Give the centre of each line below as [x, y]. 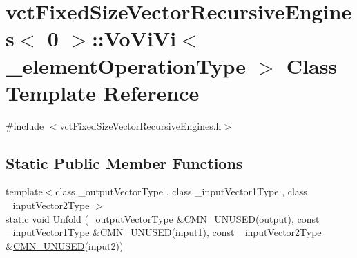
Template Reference [103, 92]
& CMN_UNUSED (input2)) [65, 245]
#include [25, 125]
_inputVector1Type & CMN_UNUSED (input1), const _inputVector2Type [164, 232]
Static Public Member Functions [124, 162]
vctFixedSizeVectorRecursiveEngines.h [141, 125]
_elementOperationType [126, 65]
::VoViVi [134, 38]
